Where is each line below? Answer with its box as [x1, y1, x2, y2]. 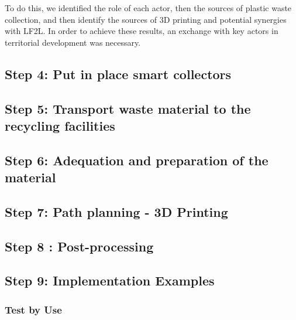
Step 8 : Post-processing [5, 237, 154, 255]
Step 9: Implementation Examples [5, 271, 215, 290]
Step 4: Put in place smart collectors [5, 64, 232, 83]
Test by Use [5, 302, 62, 316]
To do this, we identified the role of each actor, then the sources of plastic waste [5, 2, 292, 13]
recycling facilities [5, 116, 115, 134]
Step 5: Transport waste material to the [5, 99, 251, 117]
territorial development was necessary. [5, 36, 141, 48]
